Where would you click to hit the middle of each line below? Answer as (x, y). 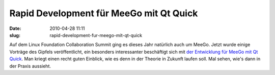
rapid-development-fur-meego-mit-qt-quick (96, 35)
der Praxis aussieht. (30, 66)
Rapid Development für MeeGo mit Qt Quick (104, 13)
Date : (15, 28)
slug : (15, 35)
